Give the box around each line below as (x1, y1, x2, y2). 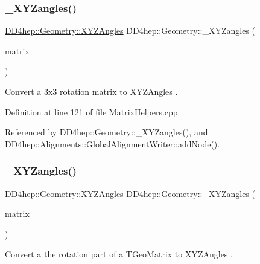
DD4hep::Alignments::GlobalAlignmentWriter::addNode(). (5, 137, 220, 150)
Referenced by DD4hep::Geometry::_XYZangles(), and (5, 126, 208, 138)
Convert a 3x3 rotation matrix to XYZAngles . (5, 85, 178, 97)
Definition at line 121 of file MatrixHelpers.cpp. (5, 105, 180, 118)
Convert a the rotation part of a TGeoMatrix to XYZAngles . (5, 248, 233, 260)
